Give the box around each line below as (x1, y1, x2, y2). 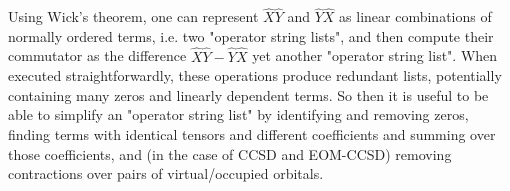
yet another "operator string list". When (252, 45, 498, 66)
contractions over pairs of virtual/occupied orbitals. (8, 163, 324, 184)
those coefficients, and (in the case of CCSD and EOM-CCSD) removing (8, 143, 452, 164)
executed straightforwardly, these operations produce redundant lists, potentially (8, 65, 502, 86)
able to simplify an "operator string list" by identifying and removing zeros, (8, 104, 469, 125)
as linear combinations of (339, 6, 492, 27)
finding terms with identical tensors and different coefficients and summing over (8, 124, 496, 144)
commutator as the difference (8, 45, 187, 66)
